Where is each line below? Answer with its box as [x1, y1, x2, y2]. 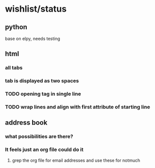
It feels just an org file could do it [5, 146, 84, 153]
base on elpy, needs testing [5, 36, 61, 41]
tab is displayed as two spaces [5, 77, 79, 84]
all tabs [5, 64, 23, 71]
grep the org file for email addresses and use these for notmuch [12, 157, 140, 163]
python [5, 23, 28, 31]
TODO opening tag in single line [5, 91, 81, 97]
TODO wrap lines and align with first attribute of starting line [5, 104, 151, 111]
